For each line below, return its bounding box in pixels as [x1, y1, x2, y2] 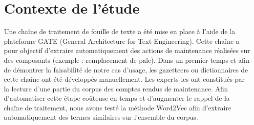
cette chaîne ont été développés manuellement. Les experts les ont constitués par [4, 74, 245, 84]
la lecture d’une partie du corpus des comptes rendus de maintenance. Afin [4, 83, 228, 93]
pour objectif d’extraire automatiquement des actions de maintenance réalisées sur [4, 45, 250, 55]
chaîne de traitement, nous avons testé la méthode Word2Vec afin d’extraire [4, 102, 232, 112]
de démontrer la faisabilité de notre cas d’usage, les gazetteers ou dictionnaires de [4, 64, 248, 74]
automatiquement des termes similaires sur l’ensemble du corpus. [4, 112, 198, 122]
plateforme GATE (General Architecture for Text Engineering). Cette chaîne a [4, 36, 239, 46]
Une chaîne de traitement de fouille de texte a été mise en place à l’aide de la [4, 26, 235, 36]
